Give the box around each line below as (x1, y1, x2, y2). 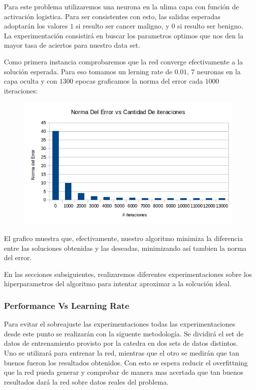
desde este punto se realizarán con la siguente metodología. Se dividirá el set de (4, 328, 244, 338)
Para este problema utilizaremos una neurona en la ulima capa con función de (4, 1, 239, 11)
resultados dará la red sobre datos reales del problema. (4, 376, 169, 387)
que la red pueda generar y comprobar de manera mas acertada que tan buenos (4, 367, 244, 377)
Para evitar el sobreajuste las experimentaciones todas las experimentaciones (4, 319, 235, 329)
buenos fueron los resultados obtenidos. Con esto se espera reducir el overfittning (4, 357, 248, 367)
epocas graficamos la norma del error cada (75, 76, 203, 86)
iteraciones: (4, 85, 38, 95)
